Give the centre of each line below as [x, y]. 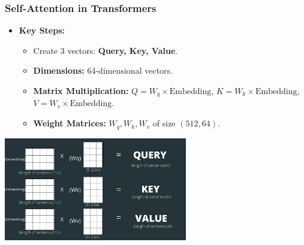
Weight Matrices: [70, 123]
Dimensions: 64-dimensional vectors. [103, 70]
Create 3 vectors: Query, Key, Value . [106, 50]
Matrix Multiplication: [81, 90]
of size [164, 123]
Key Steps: [42, 30]
